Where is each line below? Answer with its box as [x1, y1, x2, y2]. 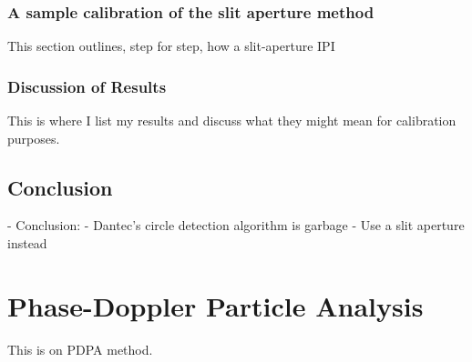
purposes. [7, 128, 60, 147]
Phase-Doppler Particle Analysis [7, 287, 424, 324]
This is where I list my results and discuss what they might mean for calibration [7, 111, 457, 130]
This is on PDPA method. [7, 339, 153, 358]
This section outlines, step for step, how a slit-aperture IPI [7, 36, 335, 55]
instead [7, 234, 47, 253]
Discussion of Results [7, 75, 167, 97]
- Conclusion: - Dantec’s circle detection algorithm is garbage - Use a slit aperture [7, 216, 465, 235]
